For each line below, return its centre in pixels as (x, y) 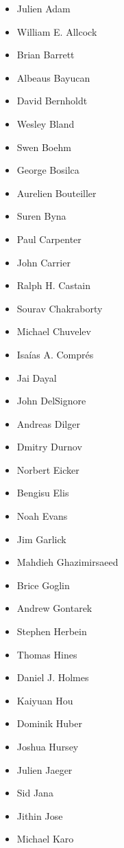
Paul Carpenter (49, 239)
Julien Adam (44, 8)
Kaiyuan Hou (45, 700)
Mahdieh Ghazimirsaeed (67, 562)
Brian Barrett (46, 55)
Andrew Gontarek (54, 608)
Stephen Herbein (52, 631)
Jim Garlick (41, 539)
